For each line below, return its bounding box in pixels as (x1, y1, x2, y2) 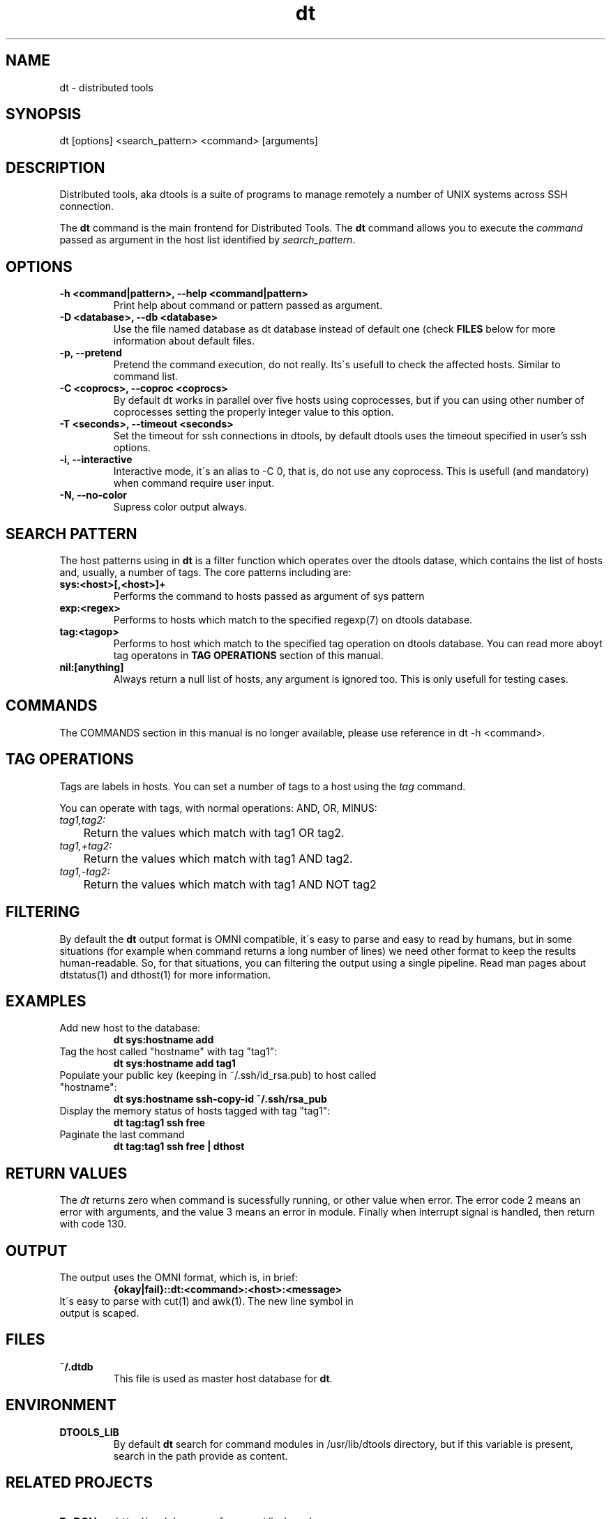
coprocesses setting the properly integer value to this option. (113, 406, 394, 418)
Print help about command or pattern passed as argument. (113, 299, 383, 312)
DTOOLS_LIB (59, 1426, 119, 1438)
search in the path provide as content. (113, 1449, 288, 1462)
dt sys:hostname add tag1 (113, 1057, 236, 1070)
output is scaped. (59, 1307, 139, 1320)
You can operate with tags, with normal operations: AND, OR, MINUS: (59, 801, 377, 814)
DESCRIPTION (6, 158, 105, 176)
